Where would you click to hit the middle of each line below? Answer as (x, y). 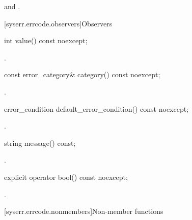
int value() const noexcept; (46, 40)
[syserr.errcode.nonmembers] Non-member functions (84, 211)
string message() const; (40, 143)
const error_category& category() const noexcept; (82, 74)
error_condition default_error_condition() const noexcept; (97, 108)
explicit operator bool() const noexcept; (66, 177)
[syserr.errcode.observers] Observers (58, 23)
